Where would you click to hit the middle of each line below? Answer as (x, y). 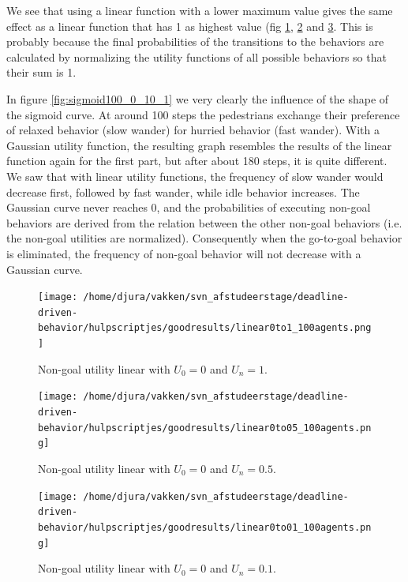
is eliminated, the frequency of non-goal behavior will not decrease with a (184, 253)
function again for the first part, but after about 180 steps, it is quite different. (197, 161)
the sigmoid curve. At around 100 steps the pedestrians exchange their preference (203, 114)
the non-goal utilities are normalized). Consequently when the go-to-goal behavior (204, 238)
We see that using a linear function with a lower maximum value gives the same (200, 10)
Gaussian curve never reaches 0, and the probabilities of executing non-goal (189, 207)
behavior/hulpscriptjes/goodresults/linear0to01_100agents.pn (205, 527)
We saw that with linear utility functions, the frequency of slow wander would (195, 176)
